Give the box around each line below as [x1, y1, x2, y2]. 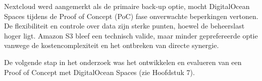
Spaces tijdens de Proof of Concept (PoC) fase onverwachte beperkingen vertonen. [4, 10, 258, 21]
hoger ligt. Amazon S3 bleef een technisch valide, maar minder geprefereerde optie [4, 30, 258, 40]
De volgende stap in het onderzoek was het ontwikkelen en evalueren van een [4, 56, 242, 67]
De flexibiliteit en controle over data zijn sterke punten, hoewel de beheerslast [4, 20, 245, 31]
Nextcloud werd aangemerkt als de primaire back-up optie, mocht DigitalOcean [4, 1, 250, 11]
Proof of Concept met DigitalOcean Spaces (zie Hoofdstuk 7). [4, 66, 195, 77]
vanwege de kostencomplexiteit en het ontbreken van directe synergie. [4, 40, 219, 50]
